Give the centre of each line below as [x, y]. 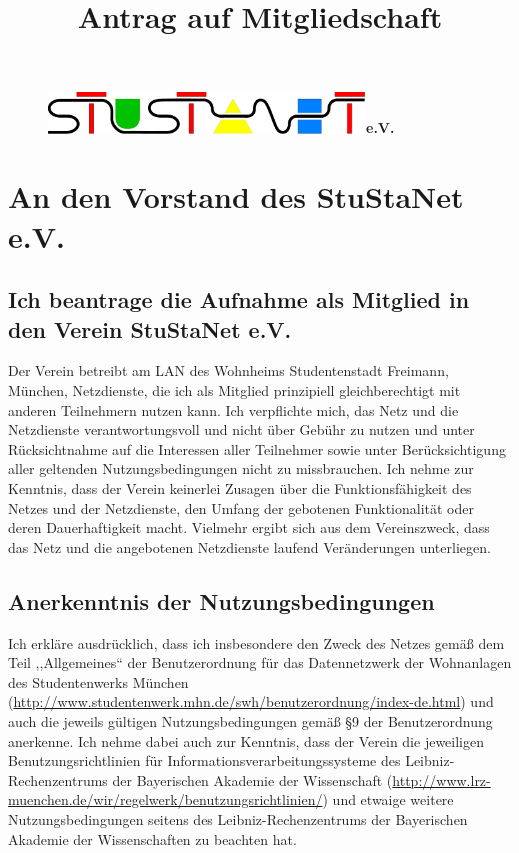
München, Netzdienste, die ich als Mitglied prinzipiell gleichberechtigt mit [234, 390]
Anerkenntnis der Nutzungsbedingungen [221, 600]
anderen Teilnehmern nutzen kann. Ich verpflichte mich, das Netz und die [233, 409]
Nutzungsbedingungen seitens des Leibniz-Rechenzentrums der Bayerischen [238, 818]
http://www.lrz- [441, 779]
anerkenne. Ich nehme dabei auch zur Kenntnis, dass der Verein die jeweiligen [246, 740]
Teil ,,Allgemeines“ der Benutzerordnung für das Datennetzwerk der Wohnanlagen [260, 662]
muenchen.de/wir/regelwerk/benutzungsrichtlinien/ [165, 799]
